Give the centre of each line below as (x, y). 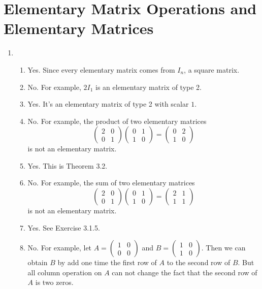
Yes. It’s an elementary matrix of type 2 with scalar (108, 104)
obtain (38, 262)
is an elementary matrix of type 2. (149, 87)
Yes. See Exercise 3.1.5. (64, 227)
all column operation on (65, 272)
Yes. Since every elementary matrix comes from (101, 69)
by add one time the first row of (107, 262)
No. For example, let (60, 248)
